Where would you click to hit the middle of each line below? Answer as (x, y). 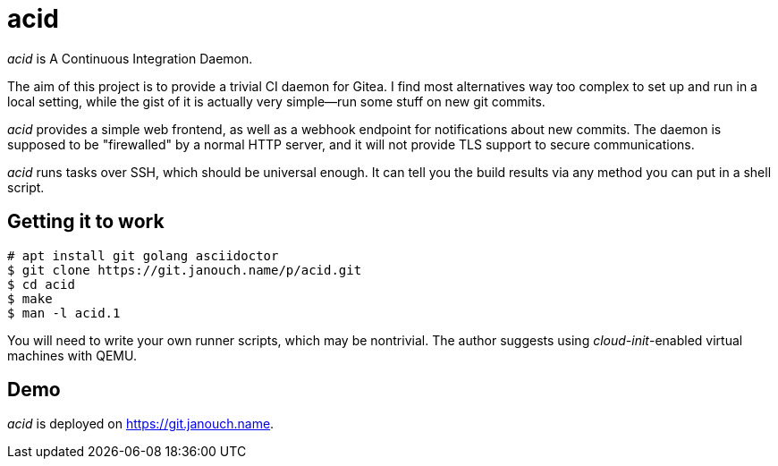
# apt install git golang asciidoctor (143, 255)
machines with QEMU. (72, 355)
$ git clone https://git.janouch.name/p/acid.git (185, 270)
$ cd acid (41, 284)
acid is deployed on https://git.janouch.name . (141, 424)
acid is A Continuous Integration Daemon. (130, 58)
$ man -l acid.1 (64, 313)
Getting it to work (86, 222)
